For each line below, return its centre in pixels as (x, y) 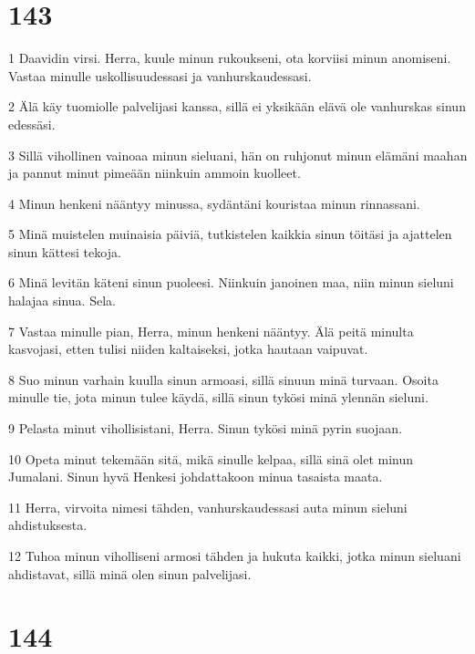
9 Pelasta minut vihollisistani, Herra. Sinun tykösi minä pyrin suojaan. (206, 428)
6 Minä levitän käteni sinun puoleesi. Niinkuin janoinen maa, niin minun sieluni (231, 282)
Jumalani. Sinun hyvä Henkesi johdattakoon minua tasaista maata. (196, 477)
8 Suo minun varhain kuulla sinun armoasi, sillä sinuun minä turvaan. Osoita (223, 379)
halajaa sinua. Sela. (62, 301)
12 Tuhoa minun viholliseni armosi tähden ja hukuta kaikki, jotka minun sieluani (235, 555)
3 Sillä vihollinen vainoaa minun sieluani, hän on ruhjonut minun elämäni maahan (238, 155)
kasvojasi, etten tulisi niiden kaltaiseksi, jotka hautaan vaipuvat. (188, 349)
